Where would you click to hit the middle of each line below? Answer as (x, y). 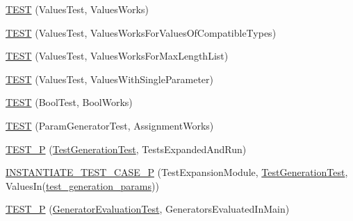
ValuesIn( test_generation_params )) (82, 185)
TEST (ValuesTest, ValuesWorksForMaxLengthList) (117, 56)
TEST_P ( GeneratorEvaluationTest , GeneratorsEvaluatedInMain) (148, 209)
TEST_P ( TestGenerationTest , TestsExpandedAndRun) (126, 149)
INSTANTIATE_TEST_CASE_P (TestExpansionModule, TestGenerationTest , (177, 172)
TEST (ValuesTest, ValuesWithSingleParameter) (110, 79)
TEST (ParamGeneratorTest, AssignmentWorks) (110, 125)
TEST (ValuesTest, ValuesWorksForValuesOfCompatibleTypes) (141, 32)
